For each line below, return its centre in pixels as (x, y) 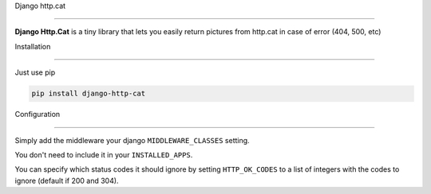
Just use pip (35, 72)
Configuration (38, 114)
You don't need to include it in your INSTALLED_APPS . (104, 154)
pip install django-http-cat (89, 94)
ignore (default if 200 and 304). (67, 180)
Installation (33, 46)
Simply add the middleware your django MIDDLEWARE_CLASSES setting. (132, 140)
